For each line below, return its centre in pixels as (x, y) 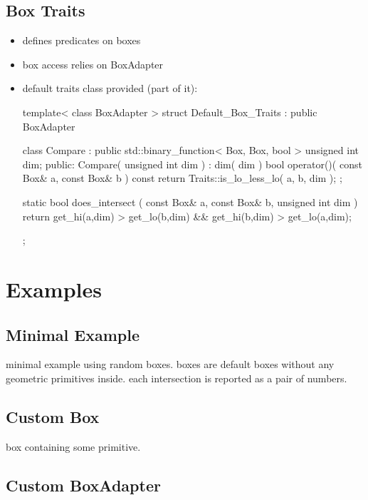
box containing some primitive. (73, 446)
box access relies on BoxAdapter (93, 64)
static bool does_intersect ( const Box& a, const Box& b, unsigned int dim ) (190, 201)
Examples (54, 289)
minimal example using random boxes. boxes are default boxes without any (170, 364)
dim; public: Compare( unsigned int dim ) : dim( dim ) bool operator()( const (192, 164)
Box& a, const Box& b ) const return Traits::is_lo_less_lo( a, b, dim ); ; (182, 178)
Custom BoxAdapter (83, 485)
